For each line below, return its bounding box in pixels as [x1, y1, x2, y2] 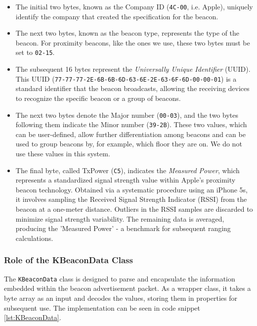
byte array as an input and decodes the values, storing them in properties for [4, 292, 237, 303]
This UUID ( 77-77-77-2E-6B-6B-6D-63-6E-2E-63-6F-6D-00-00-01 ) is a [15, 73, 237, 84]
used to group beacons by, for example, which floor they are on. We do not [15, 139, 242, 149]
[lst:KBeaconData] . [4, 312, 61, 323]
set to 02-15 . [15, 47, 55, 57]
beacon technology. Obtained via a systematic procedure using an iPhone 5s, [15, 184, 248, 194]
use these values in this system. [15, 148, 110, 159]
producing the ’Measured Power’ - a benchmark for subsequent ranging [15, 223, 231, 233]
